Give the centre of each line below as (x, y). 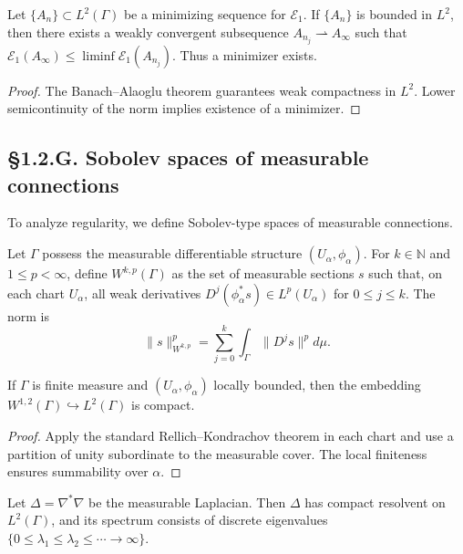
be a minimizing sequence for (205, 14)
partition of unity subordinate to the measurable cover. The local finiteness (217, 453)
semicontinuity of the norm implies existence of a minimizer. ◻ (184, 108)
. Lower (435, 90)
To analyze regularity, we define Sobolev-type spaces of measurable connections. (230, 222)
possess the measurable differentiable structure (172, 253)
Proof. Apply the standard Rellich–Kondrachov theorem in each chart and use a (231, 435)
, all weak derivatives (143, 293)
